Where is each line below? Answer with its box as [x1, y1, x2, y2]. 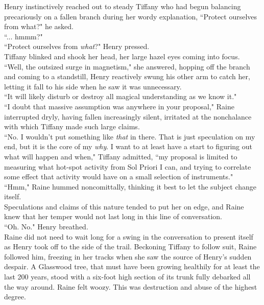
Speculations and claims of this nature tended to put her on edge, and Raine [4, 201, 244, 212]
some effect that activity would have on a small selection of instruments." [4, 171, 233, 182]
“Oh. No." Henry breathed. [4, 221, 88, 232]
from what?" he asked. [4, 21, 74, 32]
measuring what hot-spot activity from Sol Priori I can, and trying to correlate [4, 161, 251, 172]
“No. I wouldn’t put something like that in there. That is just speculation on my [4, 131, 255, 142]
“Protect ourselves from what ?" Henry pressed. [4, 41, 150, 52]
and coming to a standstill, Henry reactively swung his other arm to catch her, [4, 71, 250, 82]
